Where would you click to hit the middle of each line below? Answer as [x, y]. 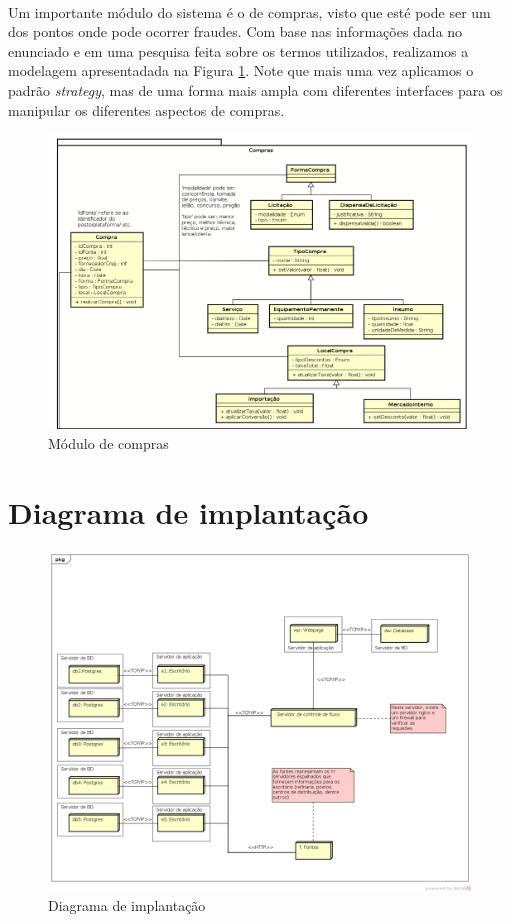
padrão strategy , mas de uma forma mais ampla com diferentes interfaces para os [255, 89]
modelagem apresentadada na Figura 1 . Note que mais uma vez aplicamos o [241, 70]
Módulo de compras [108, 442]
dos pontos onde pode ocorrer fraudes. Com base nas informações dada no [235, 31]
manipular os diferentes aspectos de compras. [146, 109]
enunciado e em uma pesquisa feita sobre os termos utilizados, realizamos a [238, 50]
